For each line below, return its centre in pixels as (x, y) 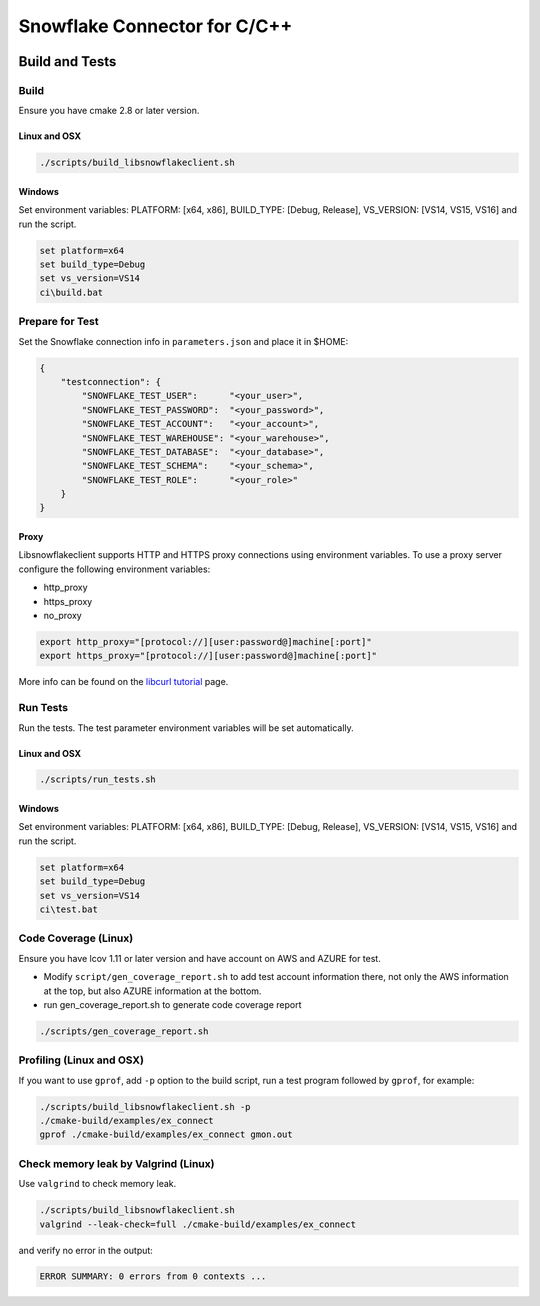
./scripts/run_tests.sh (98, 779)
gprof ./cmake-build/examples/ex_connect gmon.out (166, 1134)
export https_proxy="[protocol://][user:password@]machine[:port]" (208, 656)
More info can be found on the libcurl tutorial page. (123, 682)
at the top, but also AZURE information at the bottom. (152, 991)
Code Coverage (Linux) (76, 938)
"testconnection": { (111, 381)
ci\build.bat (71, 292)
